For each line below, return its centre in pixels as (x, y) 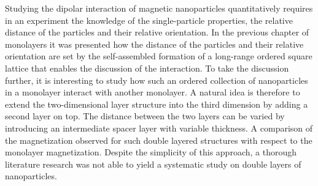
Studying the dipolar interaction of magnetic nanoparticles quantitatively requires (159, 8)
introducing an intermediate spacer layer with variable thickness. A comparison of (159, 128)
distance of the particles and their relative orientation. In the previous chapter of (157, 32)
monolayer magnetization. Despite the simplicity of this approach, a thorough (151, 152)
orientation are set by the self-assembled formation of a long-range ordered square (159, 56)
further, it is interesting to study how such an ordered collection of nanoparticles (157, 80)
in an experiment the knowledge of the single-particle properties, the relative (149, 20)
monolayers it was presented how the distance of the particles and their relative (154, 44)
